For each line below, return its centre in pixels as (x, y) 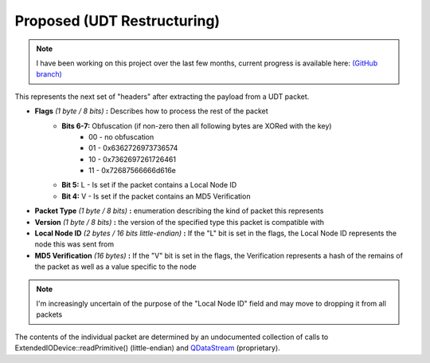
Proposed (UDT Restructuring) (117, 21)
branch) (49, 74)
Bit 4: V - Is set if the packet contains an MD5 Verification (156, 196)
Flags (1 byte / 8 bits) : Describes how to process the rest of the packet (151, 111)
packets (49, 314)
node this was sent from (74, 244)
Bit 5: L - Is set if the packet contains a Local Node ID (149, 185)
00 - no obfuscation (121, 136)
